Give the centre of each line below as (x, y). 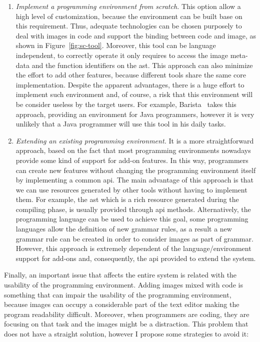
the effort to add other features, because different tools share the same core (131, 75)
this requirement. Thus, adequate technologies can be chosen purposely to (129, 26)
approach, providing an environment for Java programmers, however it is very (135, 114)
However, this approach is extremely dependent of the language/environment (133, 248)
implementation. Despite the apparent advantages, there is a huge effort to (130, 84)
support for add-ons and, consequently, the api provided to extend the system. (136, 258)
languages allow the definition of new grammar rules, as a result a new (124, 229)
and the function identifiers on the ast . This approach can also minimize (142, 65)
